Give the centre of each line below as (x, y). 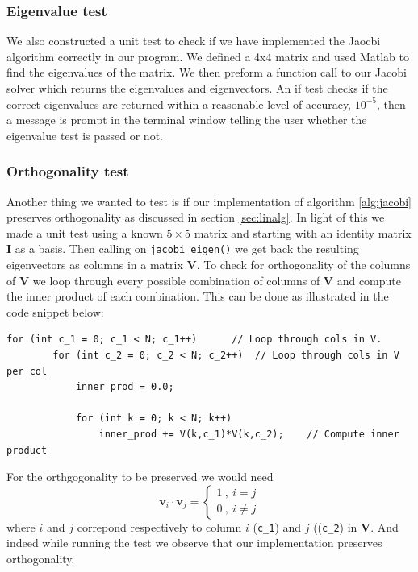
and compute (369, 280)
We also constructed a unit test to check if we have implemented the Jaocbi (194, 41)
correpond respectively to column (159, 526)
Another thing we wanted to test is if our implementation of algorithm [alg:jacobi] (209, 201)
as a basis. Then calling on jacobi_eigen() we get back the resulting (187, 249)
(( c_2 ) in (335, 526)
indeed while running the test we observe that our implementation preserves (194, 543)
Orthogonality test (68, 171)
